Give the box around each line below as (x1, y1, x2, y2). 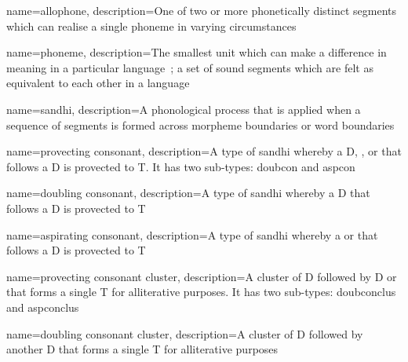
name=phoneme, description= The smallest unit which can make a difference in (6, 44, 387, 60)
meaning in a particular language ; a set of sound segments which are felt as (6, 59, 373, 75)
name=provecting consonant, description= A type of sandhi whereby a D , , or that (6, 143, 402, 159)
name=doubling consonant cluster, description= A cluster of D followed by (6, 325, 363, 342)
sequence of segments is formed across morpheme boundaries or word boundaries (6, 116, 395, 133)
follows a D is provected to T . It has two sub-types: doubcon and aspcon (6, 158, 355, 174)
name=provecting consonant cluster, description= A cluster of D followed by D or (6, 268, 397, 284)
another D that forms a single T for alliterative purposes (6, 341, 279, 357)
